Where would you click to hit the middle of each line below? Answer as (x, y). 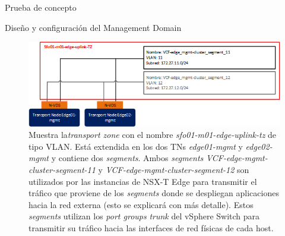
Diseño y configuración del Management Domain (93, 27)
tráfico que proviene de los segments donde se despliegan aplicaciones (154, 193)
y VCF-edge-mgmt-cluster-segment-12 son (174, 170)
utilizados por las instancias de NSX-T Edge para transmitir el (143, 181)
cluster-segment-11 (62, 170)
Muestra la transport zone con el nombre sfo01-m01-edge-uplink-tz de (153, 135)
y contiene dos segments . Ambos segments (127, 158)
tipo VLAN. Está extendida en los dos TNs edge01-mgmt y (136, 146)
